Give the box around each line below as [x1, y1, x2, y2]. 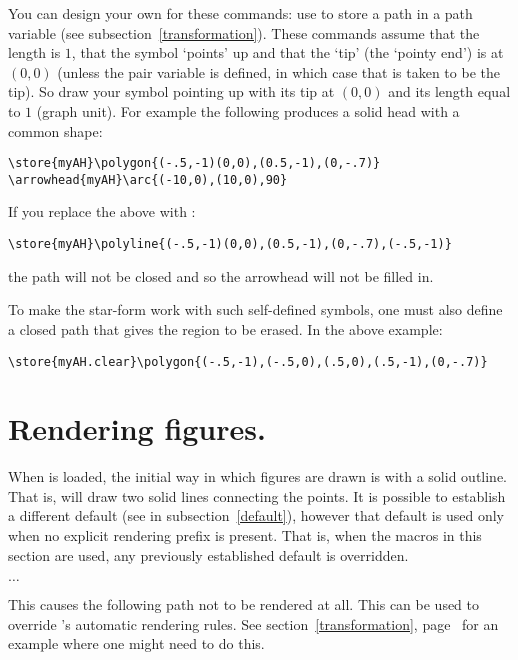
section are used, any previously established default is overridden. [8, 544, 409, 565]
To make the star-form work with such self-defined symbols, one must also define [8, 299, 503, 320]
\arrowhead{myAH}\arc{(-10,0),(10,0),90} [8, 172, 288, 187]
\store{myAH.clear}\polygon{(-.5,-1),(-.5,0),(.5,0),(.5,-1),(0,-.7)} [8, 354, 488, 369]
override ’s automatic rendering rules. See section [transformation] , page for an [8, 613, 499, 634]
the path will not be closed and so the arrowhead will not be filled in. [8, 265, 434, 286]
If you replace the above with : [8, 201, 196, 222]
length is [8, 42, 61, 63]
